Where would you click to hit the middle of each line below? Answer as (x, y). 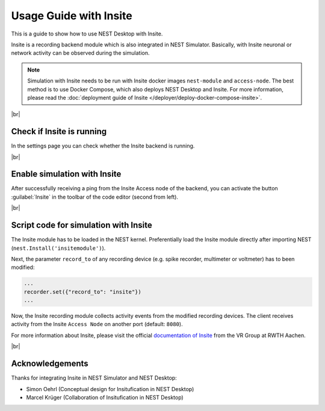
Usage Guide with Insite (72, 16)
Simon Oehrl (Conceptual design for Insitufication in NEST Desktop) (110, 389)
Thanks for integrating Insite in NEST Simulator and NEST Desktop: (94, 378)
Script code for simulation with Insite (82, 225)
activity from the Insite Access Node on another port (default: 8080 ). (97, 324)
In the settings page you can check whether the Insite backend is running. (103, 146)
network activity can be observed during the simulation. (80, 53)
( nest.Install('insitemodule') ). (58, 248)
